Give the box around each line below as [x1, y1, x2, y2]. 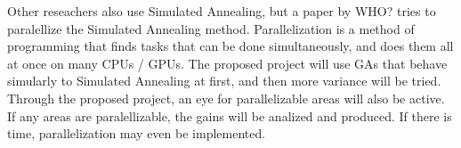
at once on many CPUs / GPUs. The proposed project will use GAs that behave [7, 53, 448, 72]
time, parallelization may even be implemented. [7, 124, 266, 143]
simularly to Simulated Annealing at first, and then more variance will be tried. [7, 71, 441, 90]
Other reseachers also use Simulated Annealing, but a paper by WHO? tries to [7, 2, 436, 20]
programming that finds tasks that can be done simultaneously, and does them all [7, 37, 454, 55]
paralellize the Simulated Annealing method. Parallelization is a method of [7, 19, 415, 37]
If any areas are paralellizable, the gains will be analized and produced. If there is [7, 106, 452, 125]
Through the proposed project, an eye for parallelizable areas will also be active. [7, 88, 445, 107]
